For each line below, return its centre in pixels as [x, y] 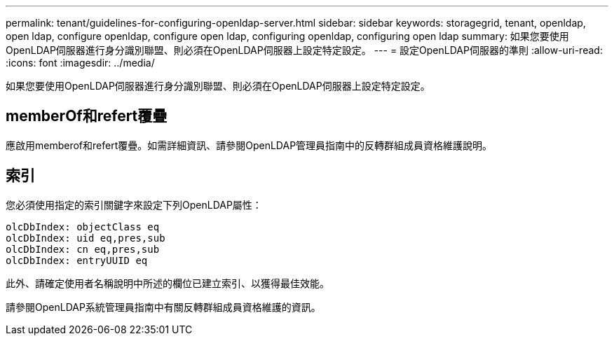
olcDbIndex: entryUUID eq [77, 260]
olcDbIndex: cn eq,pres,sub [83, 249]
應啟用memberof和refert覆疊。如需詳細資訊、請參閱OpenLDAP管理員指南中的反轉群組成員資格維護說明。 [249, 145]
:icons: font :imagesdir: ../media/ [80, 63]
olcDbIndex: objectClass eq [83, 227]
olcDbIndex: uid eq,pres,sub [86, 238]
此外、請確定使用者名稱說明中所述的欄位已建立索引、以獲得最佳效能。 [168, 283]
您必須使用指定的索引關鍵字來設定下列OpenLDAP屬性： [134, 204]
